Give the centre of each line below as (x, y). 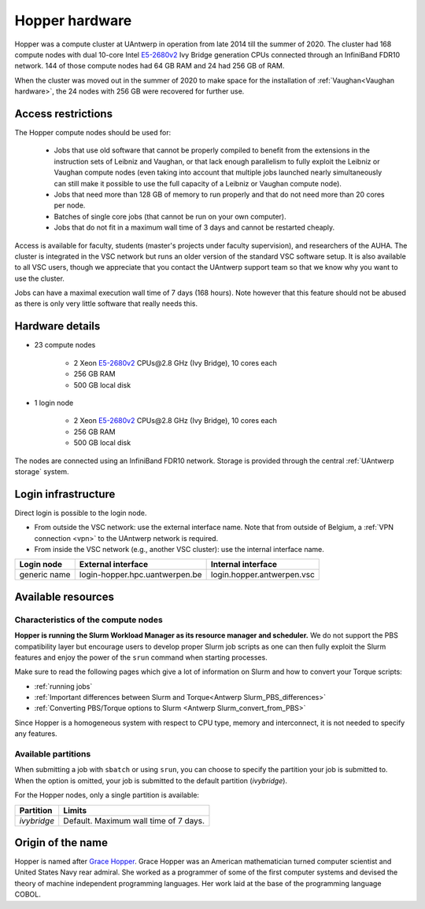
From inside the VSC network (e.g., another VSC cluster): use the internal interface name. (179, 549)
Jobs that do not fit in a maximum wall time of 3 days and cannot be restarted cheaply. (194, 227)
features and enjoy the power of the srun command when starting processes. (141, 657)
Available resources (64, 596)
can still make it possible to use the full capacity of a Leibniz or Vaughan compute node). (198, 183)
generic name (45, 575)
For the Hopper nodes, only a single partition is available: (107, 795)
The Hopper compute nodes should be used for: (93, 133)
